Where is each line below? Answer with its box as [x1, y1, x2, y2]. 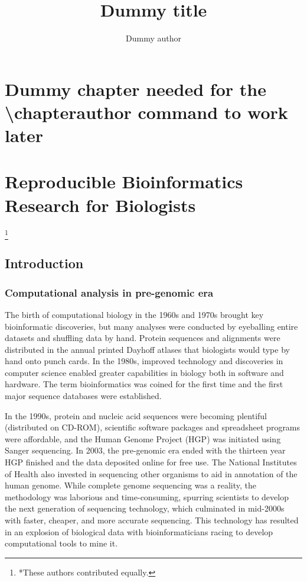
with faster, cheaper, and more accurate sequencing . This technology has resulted [5, 514, 299, 526]
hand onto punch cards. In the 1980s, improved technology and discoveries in [5, 355, 283, 367]
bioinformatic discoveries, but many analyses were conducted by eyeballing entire [5, 320, 298, 332]
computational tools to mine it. [5, 537, 118, 549]
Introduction [5, 254, 84, 272]
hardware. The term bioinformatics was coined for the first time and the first [5, 378, 283, 390]
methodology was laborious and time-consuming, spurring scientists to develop [5, 490, 289, 503]
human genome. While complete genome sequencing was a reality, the [5, 479, 256, 491]
